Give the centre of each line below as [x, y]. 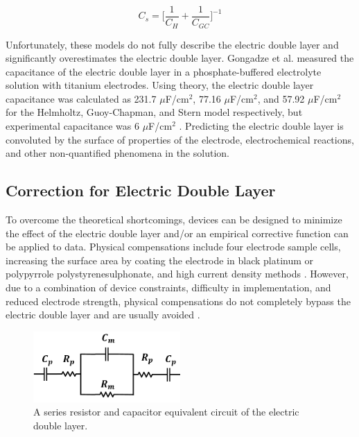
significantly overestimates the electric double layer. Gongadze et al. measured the [180, 58]
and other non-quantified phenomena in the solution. [117, 153]
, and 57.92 [281, 98]
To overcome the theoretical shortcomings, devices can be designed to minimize [174, 220]
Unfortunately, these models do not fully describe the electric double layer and [172, 44]
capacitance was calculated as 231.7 [81, 98]
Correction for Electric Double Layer [141, 190]
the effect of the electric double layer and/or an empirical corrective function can [177, 233]
